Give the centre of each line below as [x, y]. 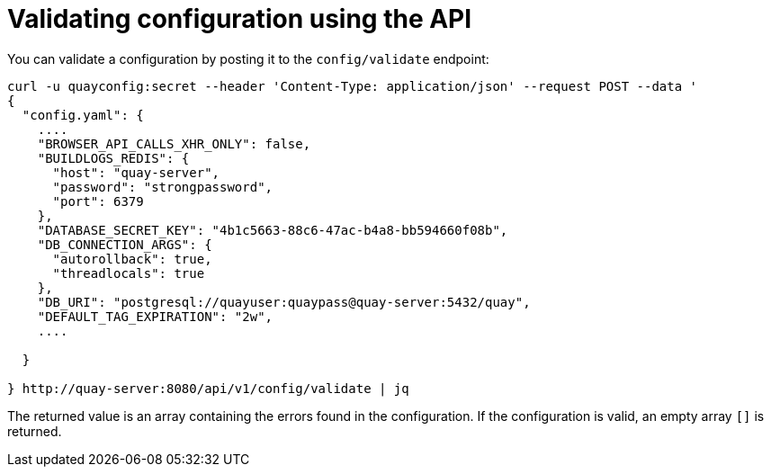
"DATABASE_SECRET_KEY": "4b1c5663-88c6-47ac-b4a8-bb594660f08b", [273, 230]
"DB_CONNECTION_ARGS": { [125, 244]
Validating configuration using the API [240, 19]
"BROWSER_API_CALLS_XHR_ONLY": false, [174, 143]
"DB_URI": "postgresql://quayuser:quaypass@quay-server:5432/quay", [284, 302]
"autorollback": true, [132, 259]
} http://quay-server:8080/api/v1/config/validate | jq [208, 388]
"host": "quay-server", [136, 172]
